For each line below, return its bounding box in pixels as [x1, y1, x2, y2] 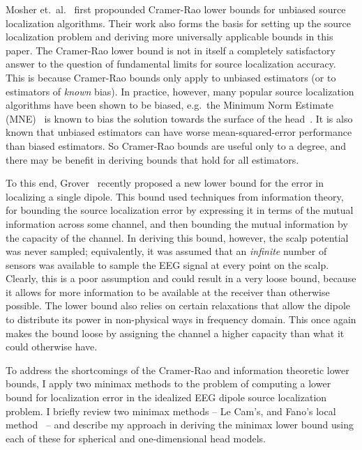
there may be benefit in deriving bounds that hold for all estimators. [6, 152, 299, 166]
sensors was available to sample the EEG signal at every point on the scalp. [6, 257, 329, 272]
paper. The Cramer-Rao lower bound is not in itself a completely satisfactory [6, 42, 335, 57]
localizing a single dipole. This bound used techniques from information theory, [6, 189, 344, 203]
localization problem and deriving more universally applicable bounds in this [6, 29, 333, 44]
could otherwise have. [6, 339, 98, 354]
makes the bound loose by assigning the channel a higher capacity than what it [6, 325, 345, 340]
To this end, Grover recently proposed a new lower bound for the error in [6, 176, 324, 190]
